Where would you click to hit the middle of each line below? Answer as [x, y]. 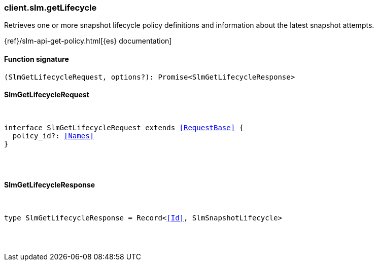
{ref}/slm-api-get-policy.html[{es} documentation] [88, 41]
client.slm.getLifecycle [50, 8]
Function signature [37, 59]
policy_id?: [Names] [53, 136]
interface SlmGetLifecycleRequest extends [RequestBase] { [124, 127]
